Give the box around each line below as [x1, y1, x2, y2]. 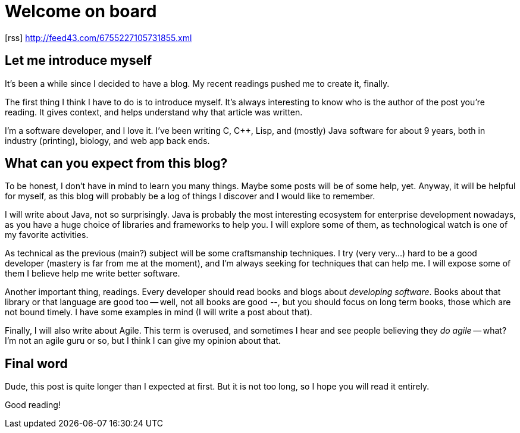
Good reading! [5, 400, 61, 410]
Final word [5, 356, 68, 371]
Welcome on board [5, 1, 157, 21]
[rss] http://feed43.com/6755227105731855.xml [5, 32, 192, 43]
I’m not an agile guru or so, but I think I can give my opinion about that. [5, 335, 281, 346]
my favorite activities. [5, 230, 89, 240]
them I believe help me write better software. [5, 268, 180, 279]
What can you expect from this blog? [5, 156, 228, 171]
